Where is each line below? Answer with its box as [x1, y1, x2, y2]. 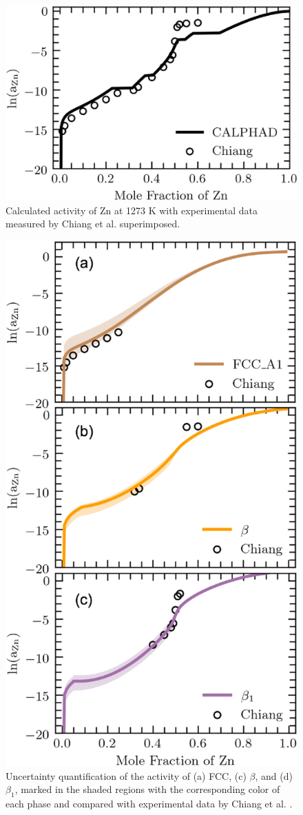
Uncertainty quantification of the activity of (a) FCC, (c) [6, 768, 247, 783]
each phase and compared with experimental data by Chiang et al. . [6, 796, 293, 811]
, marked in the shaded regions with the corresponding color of [14, 782, 280, 796]
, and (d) [255, 768, 293, 783]
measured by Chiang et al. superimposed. [6, 216, 180, 231]
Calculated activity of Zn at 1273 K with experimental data [6, 203, 258, 217]
